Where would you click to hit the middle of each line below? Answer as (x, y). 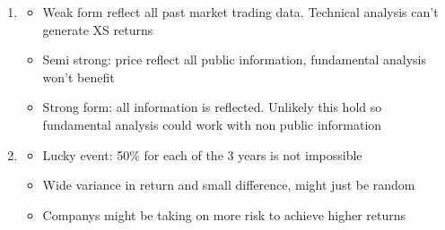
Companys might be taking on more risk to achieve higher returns (224, 214)
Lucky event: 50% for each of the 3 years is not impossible (202, 154)
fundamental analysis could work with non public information (212, 124)
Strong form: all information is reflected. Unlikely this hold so (212, 107)
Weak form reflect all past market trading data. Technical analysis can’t (240, 12)
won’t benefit (79, 77)
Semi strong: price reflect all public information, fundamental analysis (235, 60)
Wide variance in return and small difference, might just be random (229, 185)
